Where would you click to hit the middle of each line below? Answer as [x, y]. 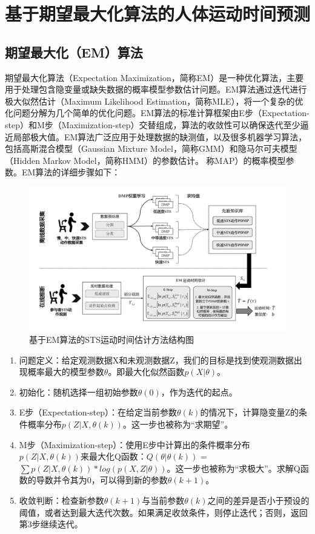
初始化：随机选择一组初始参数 [78, 392]
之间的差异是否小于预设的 [258, 500]
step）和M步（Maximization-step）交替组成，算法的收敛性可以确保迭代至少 [153, 124]
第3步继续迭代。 [51, 524]
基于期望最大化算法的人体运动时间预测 [158, 14]
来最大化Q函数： [113, 456]
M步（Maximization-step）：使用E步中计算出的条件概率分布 [134, 444]
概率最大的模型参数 [66, 372]
